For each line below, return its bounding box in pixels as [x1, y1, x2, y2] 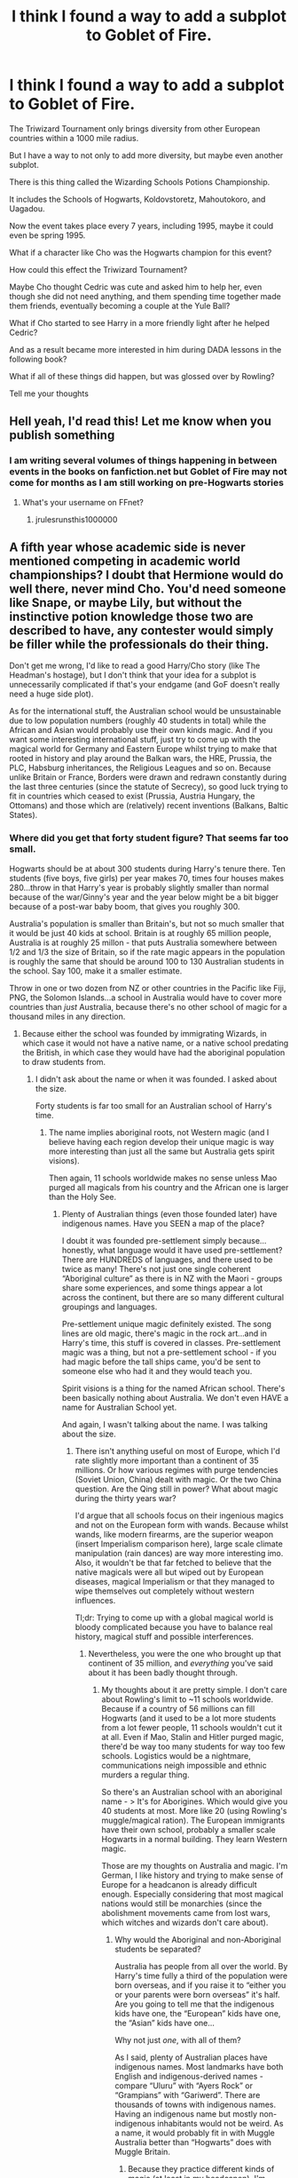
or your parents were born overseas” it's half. [114, 1989, 281, 1999]
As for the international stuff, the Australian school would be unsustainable [9, 706, 282, 717]
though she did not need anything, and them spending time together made [9, 290, 281, 301]
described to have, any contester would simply [9, 624, 274, 639]
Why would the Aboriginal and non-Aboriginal [114, 1934, 282, 1944]
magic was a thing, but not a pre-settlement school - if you [61, 1347, 277, 1357]
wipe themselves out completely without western [74, 1586, 255, 1596]
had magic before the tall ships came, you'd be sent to [61, 1356, 262, 1367]
